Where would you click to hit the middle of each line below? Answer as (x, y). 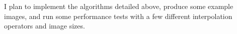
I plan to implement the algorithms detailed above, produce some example (119, 6)
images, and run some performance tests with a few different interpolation (118, 16)
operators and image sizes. (45, 26)
